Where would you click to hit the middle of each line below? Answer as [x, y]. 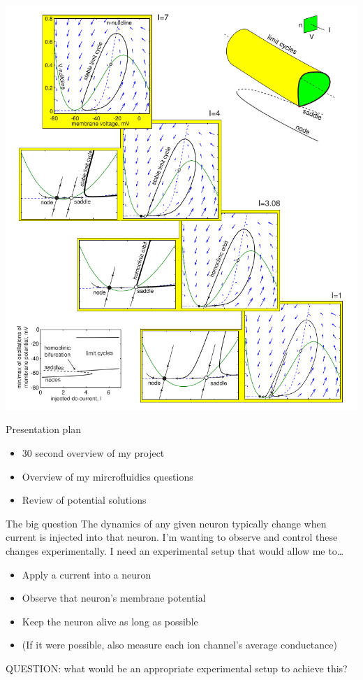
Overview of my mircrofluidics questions [108, 476]
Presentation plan [44, 429]
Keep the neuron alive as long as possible [110, 621]
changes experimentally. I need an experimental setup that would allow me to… [175, 551]
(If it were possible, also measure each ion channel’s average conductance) [179, 645]
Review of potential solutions [84, 500]
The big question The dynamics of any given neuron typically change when [166, 523]
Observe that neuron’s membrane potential [114, 598]
